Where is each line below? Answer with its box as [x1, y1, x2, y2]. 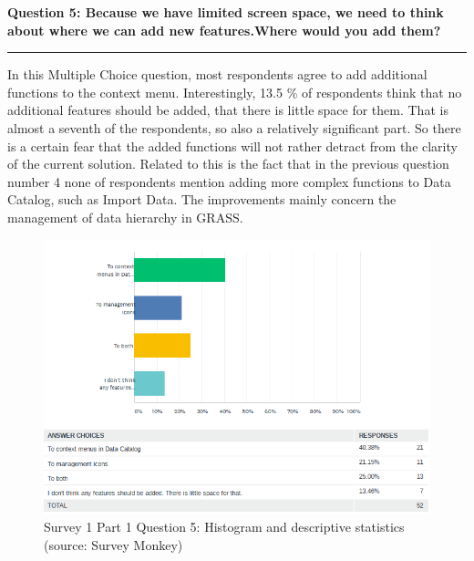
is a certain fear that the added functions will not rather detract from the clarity [7, 136, 458, 155]
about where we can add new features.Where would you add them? [7, 20, 441, 39]
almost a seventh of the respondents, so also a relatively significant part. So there [7, 118, 461, 137]
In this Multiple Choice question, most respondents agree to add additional [7, 65, 428, 84]
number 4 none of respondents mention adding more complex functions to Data [7, 171, 451, 191]
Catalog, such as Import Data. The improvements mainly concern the [7, 190, 397, 209]
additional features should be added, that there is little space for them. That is [7, 100, 448, 119]
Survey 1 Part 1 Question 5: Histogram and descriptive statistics [44, 517, 405, 536]
